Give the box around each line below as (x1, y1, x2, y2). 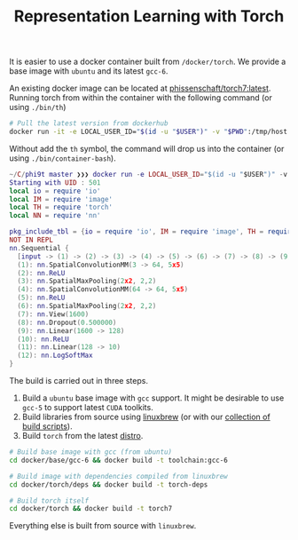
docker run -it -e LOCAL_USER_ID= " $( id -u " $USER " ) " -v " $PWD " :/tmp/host (9, 127, 288, 137)
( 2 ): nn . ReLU (17, 268, 66, 277)
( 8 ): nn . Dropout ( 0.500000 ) (17, 318, 117, 327)
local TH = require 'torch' (9, 202, 114, 212)
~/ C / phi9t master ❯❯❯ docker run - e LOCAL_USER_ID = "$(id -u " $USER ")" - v (9, 170, 288, 179)
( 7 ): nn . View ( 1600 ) (17, 309, 90, 319)
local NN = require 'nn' (9, 211, 101, 220)
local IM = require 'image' (9, 195, 114, 203)
